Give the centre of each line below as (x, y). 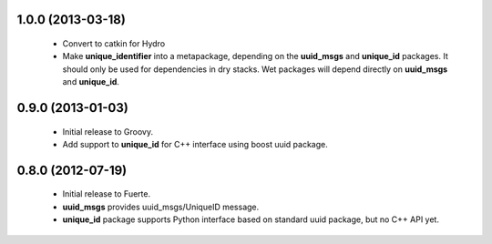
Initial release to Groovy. (108, 131)
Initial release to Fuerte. (106, 194)
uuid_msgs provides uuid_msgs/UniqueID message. (161, 207)
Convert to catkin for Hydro (114, 44)
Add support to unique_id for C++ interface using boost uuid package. (195, 144)
